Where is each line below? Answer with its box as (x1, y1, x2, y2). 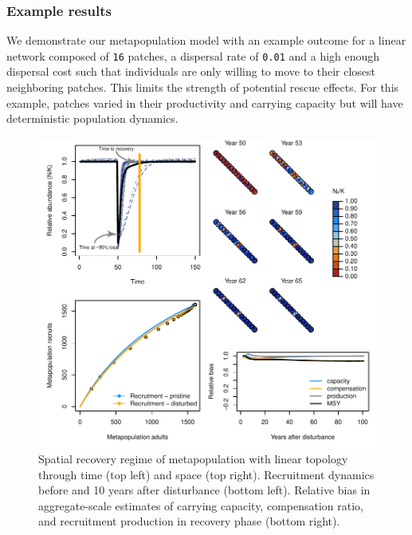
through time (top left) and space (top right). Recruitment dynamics (38, 466, 375, 482)
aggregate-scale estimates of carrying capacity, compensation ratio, (38, 497, 363, 513)
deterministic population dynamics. (6, 110, 179, 127)
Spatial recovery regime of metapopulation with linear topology (38, 450, 348, 467)
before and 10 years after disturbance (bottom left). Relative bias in (38, 482, 371, 498)
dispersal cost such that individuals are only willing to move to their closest (6, 63, 376, 80)
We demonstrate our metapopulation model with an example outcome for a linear (6, 32, 406, 49)
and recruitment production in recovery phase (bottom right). (38, 513, 340, 529)
